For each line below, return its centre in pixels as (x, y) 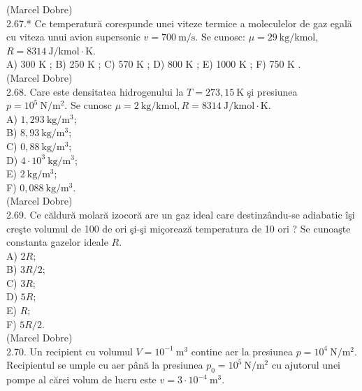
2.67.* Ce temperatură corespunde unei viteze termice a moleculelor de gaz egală (179, 23)
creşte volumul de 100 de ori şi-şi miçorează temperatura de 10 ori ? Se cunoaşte (179, 228)
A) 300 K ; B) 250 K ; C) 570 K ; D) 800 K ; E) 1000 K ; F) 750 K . (154, 64)
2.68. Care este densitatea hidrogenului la (95, 91)
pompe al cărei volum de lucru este (81, 379)
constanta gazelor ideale (57, 242)
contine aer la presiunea (242, 351)
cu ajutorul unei (306, 365)
